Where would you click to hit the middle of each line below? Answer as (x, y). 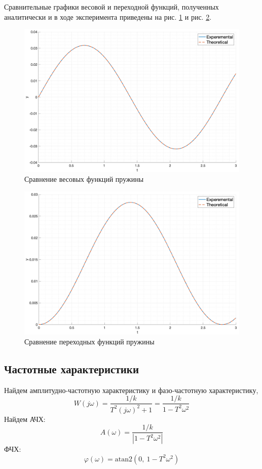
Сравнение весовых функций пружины (84, 179)
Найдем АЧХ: (25, 419)
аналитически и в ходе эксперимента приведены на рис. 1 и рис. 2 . (108, 16)
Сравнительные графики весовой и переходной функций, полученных (111, 7)
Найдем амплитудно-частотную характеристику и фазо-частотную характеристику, (131, 390)
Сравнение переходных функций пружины (89, 341)
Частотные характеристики (72, 368)
